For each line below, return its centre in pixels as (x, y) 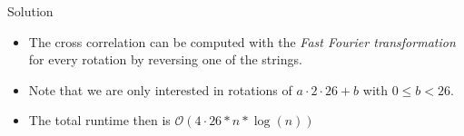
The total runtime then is (99, 120)
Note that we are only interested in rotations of (160, 89)
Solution (30, 11)
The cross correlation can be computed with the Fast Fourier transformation (242, 41)
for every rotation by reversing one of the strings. (165, 59)
